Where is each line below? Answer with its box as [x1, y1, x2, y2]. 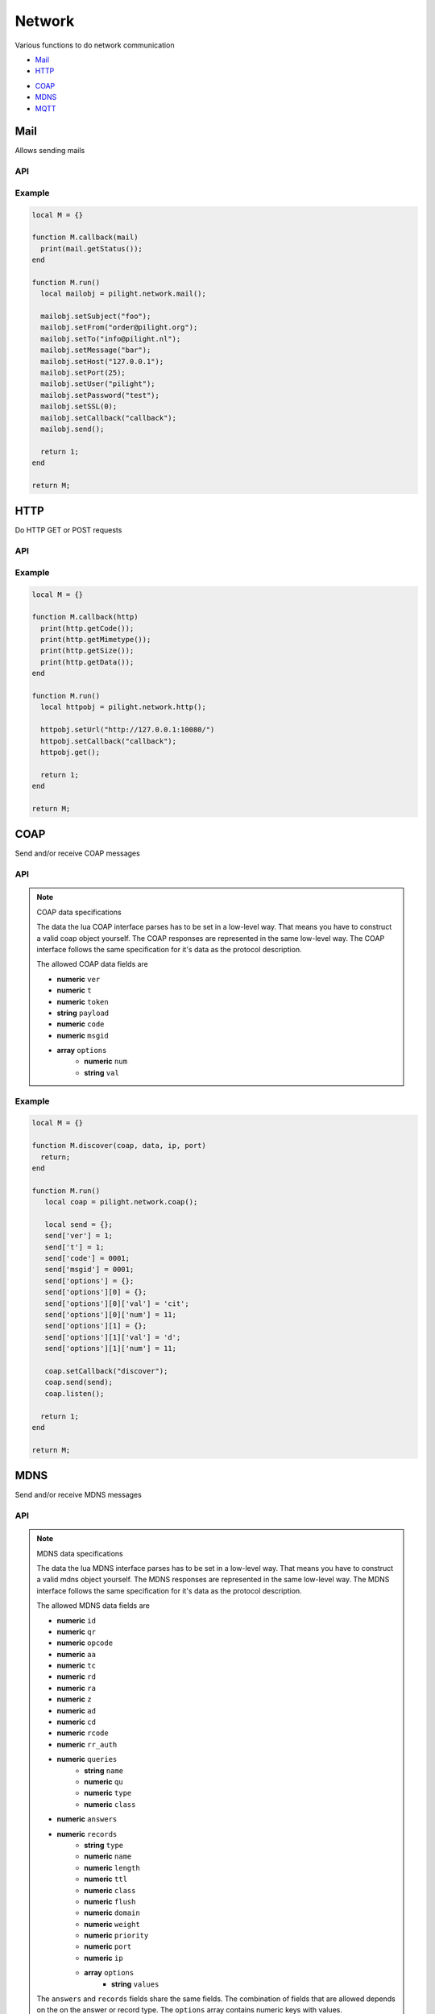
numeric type [84, 1788, 132, 1798]
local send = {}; [44, 1220, 113, 1229]
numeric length [84, 1863, 140, 1872]
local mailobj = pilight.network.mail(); [40, 289, 207, 298]
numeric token [56, 997, 109, 1006]
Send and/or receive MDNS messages [14, 1490, 143, 1500]
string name [84, 1765, 124, 1776]
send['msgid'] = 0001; [44, 1265, 135, 1274]
